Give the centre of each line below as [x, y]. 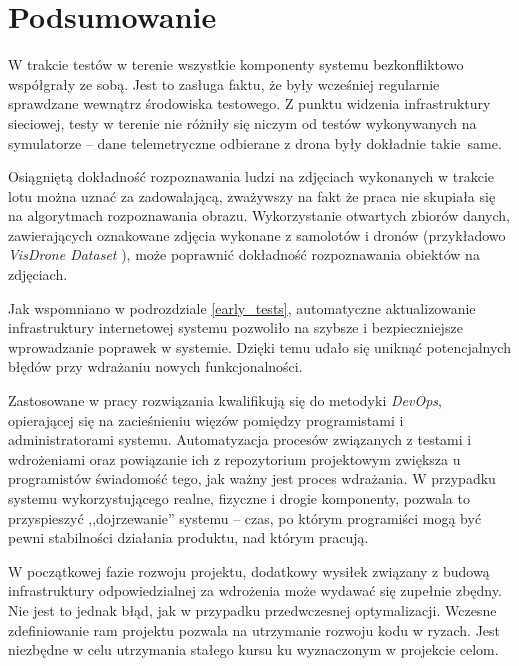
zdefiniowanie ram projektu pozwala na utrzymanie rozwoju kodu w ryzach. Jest [254, 629]
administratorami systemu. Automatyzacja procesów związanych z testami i [240, 439]
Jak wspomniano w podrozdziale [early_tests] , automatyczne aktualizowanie [242, 307]
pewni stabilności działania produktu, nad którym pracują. [188, 537]
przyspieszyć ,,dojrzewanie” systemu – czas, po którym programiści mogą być [245, 517]
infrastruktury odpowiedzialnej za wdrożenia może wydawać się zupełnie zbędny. [255, 590]
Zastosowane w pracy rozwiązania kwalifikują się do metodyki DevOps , [225, 400]
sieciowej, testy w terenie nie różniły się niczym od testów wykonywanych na [242, 122]
